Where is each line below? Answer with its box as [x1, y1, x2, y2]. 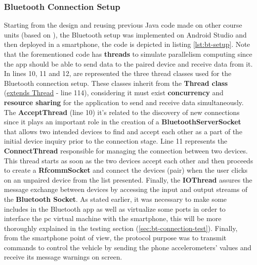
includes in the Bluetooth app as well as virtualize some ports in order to [4, 203, 226, 214]
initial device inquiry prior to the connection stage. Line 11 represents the [4, 136, 227, 146]
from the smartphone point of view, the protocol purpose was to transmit [4, 232, 227, 243]
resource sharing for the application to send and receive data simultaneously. [4, 97, 244, 107]
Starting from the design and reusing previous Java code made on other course [4, 20, 242, 30]
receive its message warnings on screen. [4, 252, 122, 262]
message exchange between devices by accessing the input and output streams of [4, 184, 248, 194]
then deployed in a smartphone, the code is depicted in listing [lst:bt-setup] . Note [4, 39, 250, 49]
